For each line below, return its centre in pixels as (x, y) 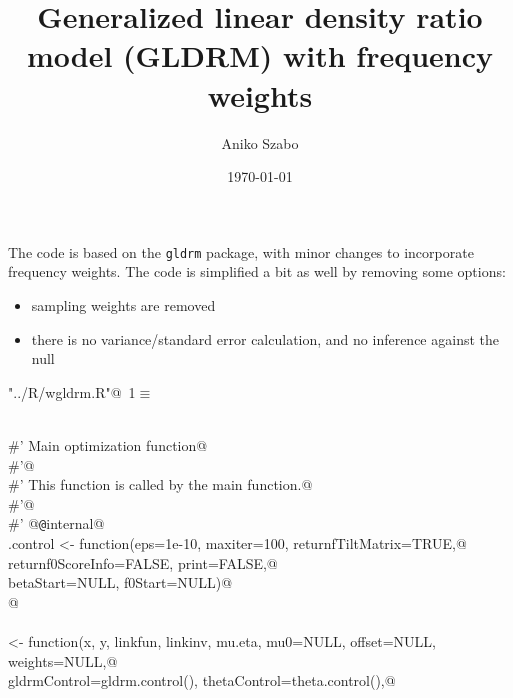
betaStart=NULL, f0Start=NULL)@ (120, 582)
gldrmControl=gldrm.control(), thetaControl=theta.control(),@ (202, 680)
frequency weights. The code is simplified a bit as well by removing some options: (257, 271)
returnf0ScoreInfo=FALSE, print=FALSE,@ (143, 562)
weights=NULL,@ (63, 660)
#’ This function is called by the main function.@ (160, 484)
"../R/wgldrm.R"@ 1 (72, 391)
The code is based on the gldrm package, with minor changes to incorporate (241, 251)
